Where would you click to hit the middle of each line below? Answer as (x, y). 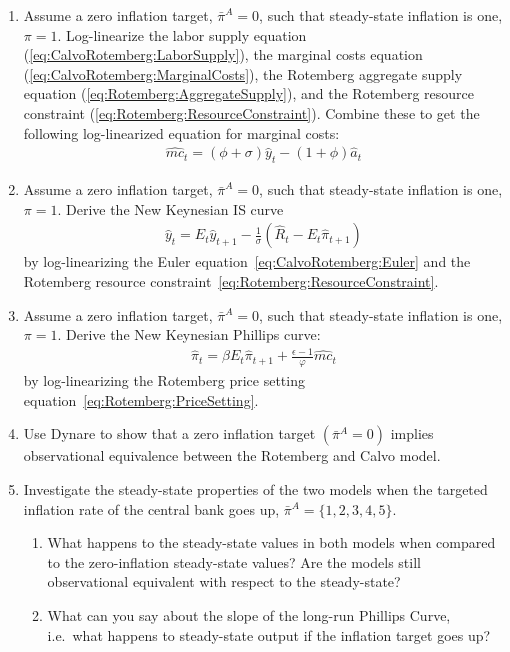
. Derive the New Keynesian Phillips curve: (189, 334)
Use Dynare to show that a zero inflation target (169, 433)
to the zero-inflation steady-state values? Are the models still (234, 561)
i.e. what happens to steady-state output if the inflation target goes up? (269, 634)
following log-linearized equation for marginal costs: (181, 132)
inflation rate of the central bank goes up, (151, 508)
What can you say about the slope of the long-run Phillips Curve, (249, 614)
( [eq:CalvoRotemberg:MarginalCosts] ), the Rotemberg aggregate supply (243, 73)
